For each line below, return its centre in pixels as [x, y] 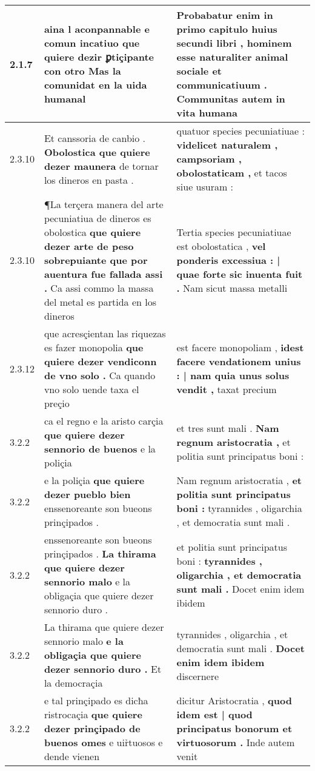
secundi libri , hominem [234, 43]
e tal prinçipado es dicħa [96, 700]
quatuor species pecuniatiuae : [240, 131]
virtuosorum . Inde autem [236, 742]
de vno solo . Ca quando [100, 375]
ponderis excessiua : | [228, 260]
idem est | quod [214, 714]
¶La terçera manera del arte [104, 204]
